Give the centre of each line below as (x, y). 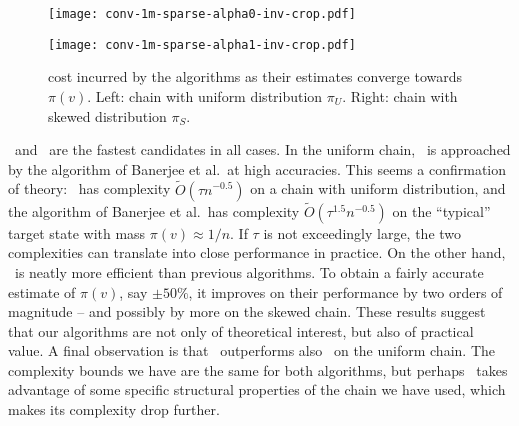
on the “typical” (441, 210)
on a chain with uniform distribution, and (378, 188)
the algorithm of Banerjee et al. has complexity (154, 210)
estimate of (42, 291)
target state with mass (77, 232)
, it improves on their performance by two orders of (345, 291)
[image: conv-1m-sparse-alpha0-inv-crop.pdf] (202, 14)
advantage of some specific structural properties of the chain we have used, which (257, 389)
